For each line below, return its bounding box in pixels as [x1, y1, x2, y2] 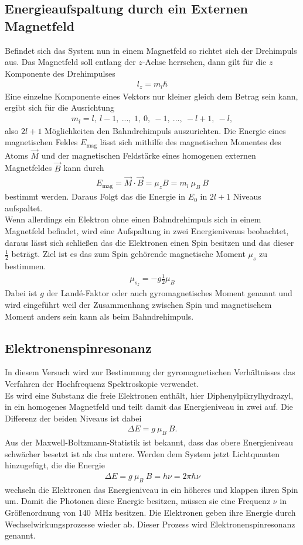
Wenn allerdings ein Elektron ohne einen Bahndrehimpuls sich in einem [5, 213, 261, 225]
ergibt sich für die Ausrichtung [5, 101, 114, 114]
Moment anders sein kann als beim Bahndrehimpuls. [5, 310, 194, 322]
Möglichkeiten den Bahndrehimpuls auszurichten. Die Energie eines [45, 124, 286, 136]
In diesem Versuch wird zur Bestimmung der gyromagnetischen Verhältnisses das [5, 366, 295, 378]
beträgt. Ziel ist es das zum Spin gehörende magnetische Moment [11, 248, 246, 260]
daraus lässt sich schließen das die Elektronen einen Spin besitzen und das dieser [5, 236, 294, 248]
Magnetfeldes [5, 162, 52, 174]
